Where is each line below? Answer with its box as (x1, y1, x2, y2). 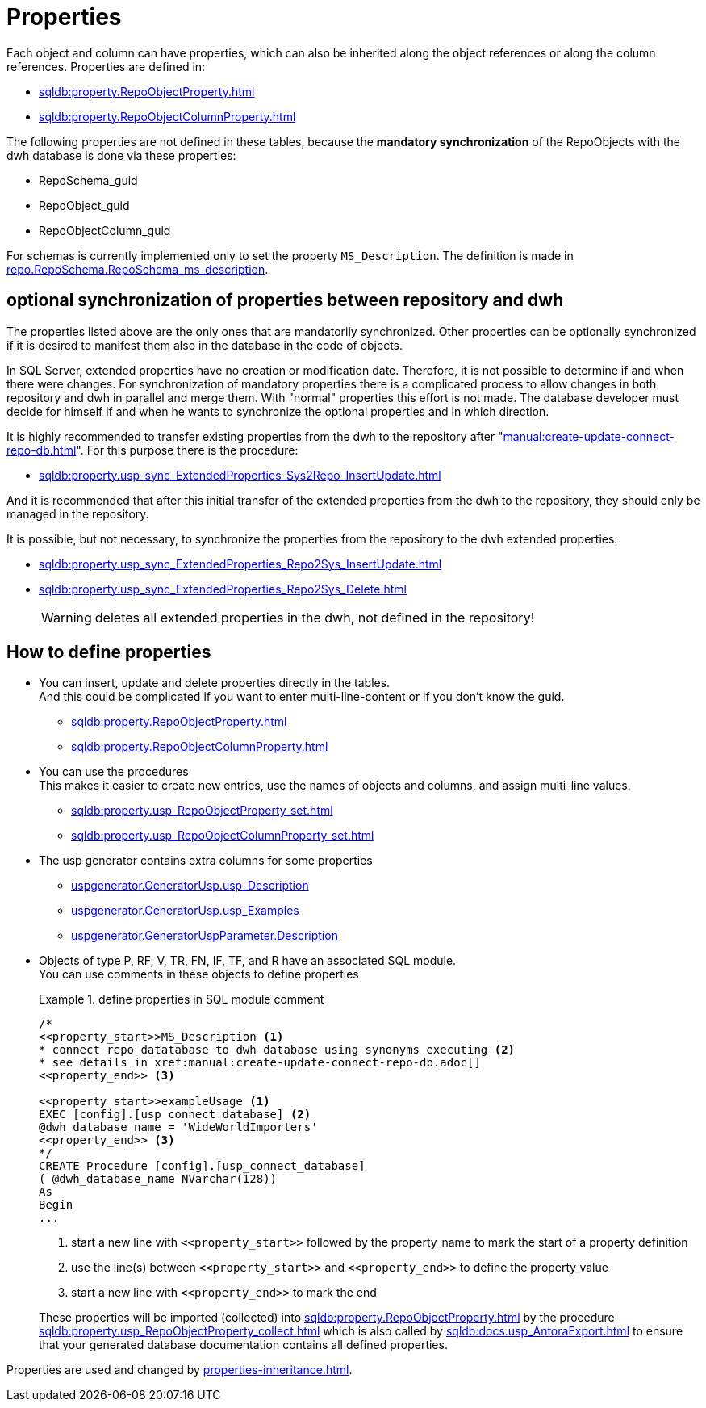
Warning (41, 609, 92, 626)
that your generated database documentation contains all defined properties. (39, 1338, 448, 1352)
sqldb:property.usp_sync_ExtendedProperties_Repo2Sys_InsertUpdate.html (39, 556, 442, 571)
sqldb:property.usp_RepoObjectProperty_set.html (71, 803, 333, 818)
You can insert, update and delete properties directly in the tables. (39, 676, 391, 690)
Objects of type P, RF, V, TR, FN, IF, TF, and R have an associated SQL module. (39, 953, 457, 968)
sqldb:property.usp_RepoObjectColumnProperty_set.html (71, 828, 374, 843)
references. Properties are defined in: (6, 59, 206, 73)
